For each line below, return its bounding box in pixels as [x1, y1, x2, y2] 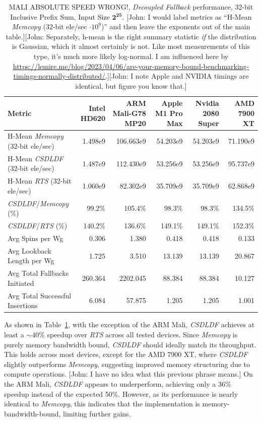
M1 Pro [155, 107, 183, 118]
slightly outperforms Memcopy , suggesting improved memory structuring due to [4, 358, 250, 369]
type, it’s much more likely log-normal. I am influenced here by [33, 50, 229, 61]
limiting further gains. [63, 408, 131, 418]
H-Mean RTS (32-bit [8, 175, 72, 186]
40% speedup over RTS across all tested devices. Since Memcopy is [32, 329, 238, 339]
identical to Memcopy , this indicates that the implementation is [4, 398, 200, 409]
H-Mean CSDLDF [8, 153, 63, 163]
